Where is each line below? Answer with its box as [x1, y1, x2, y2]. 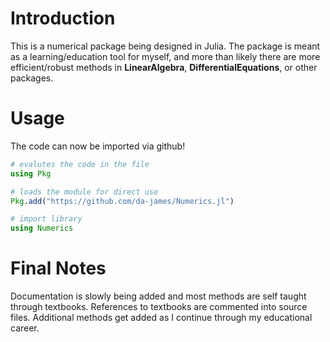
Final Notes [10, 257, 107, 280]
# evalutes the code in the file [10, 159, 150, 169]
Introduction [10, 7, 116, 30]
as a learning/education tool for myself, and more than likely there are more [10, 50, 321, 62]
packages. [10, 72, 54, 84]
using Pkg [10, 168, 52, 179]
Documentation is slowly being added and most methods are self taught [10, 290, 307, 302]
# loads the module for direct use [10, 187, 159, 197]
